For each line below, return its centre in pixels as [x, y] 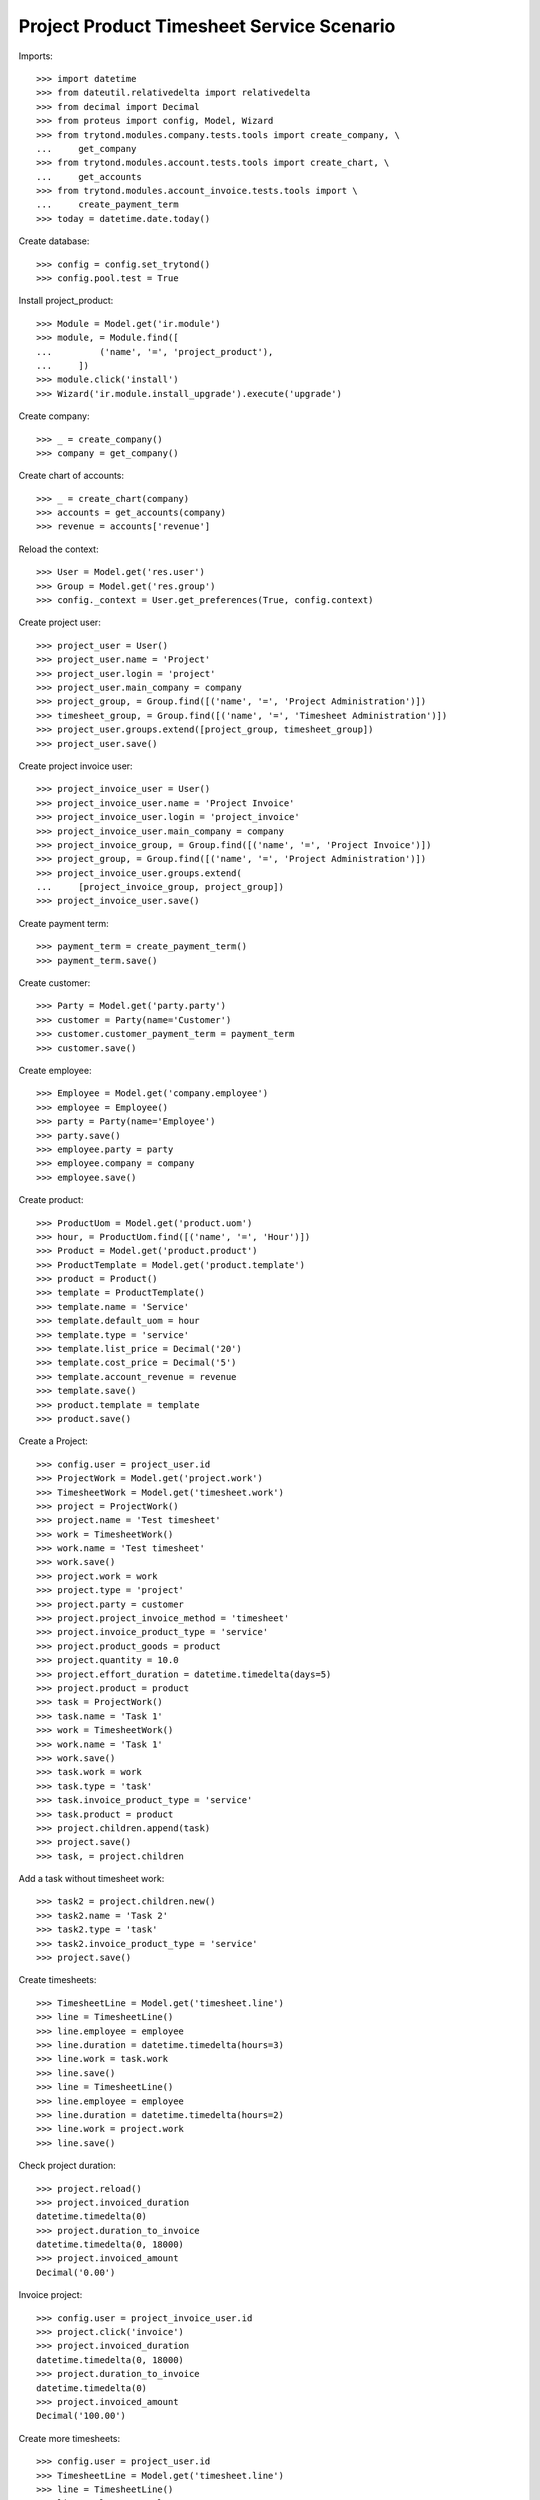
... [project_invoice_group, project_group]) [160, 887]
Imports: [36, 56]
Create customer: [54, 983]
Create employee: [55, 1070]
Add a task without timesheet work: [91, 1879]
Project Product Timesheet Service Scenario [207, 26]
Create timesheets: [57, 1980]
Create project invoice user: [76, 766]
